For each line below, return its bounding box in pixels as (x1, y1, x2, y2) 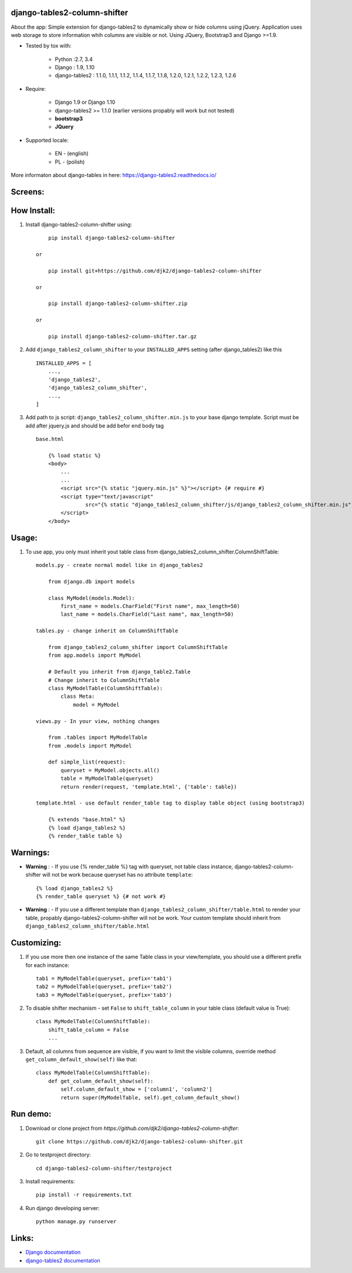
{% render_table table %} (48, 833, 123, 839)
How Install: (11, 205, 56, 215)
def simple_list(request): (48, 759, 126, 765)
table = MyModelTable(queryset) (60, 775, 154, 782)
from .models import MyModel (48, 742, 132, 749)
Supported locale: (25, 137, 69, 144)
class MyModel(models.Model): (48, 595, 135, 601)
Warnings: (11, 847, 50, 857)
